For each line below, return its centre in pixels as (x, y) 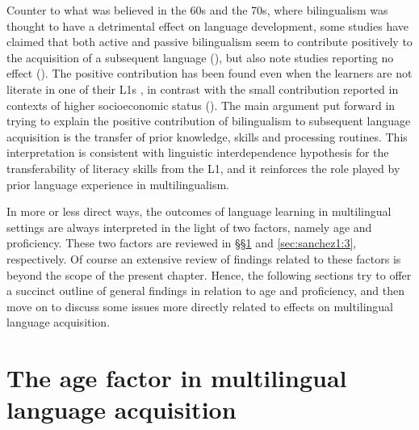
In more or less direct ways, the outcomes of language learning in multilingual (199, 211)
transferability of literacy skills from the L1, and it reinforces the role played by (203, 168)
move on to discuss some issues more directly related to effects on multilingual (200, 306)
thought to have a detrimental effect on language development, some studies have (207, 25)
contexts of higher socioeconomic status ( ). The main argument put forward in (201, 105)
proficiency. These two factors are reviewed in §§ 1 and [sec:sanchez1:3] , (182, 243)
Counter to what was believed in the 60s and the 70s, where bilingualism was (197, 10)
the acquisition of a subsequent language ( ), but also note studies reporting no (200, 57)
